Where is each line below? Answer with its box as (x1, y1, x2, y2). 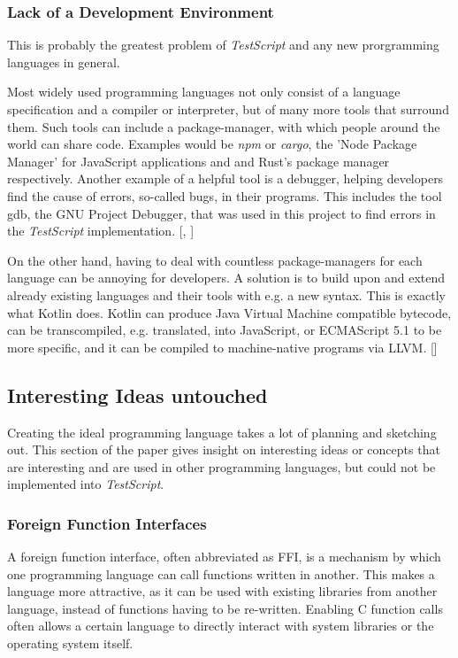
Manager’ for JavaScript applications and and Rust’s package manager (7, 151, 390, 170)
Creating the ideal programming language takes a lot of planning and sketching (7, 422, 437, 441)
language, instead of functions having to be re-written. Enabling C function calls (7, 599, 443, 617)
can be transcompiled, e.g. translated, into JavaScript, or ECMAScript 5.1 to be (7, 321, 442, 339)
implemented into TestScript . (7, 475, 164, 493)
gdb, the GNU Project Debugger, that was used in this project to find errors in (7, 204, 436, 222)
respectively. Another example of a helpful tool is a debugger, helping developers (7, 169, 444, 188)
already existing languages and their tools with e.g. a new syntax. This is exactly (7, 285, 446, 304)
